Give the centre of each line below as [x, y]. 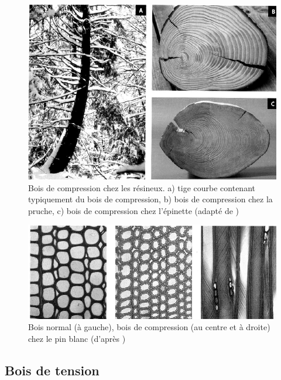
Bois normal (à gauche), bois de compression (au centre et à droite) [149, 327]
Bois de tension [52, 370]
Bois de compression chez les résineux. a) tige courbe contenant [142, 187]
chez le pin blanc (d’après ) [77, 338]
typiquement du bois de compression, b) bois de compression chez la [150, 199]
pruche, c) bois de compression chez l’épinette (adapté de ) [134, 210]
